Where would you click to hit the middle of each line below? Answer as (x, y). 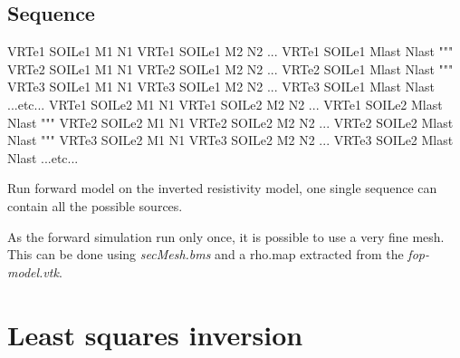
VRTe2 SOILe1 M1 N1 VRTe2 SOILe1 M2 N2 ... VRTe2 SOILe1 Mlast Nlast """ (230, 68)
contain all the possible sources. (95, 205)
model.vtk (33, 271)
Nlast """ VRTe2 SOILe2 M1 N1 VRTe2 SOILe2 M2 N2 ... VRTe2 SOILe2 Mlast (230, 122)
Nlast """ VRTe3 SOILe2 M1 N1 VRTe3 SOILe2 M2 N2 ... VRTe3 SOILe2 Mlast (230, 140)
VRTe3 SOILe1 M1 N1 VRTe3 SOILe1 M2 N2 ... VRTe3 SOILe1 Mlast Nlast (221, 87)
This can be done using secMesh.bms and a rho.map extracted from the (206, 254)
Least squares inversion (155, 334)
